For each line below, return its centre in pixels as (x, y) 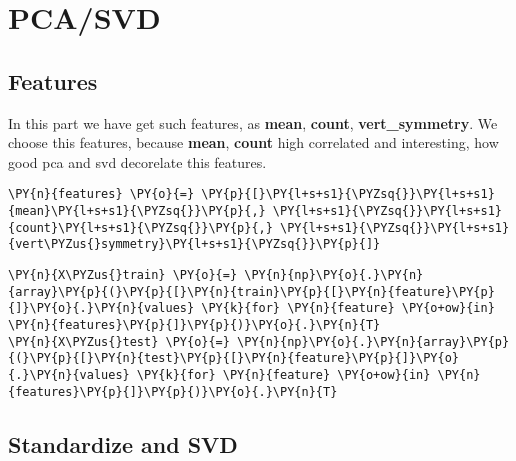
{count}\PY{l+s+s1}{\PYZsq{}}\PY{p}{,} (140, 227)
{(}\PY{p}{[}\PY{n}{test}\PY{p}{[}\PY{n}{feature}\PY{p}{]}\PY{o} (234, 358)
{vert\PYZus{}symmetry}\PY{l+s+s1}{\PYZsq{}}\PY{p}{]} (194, 244)
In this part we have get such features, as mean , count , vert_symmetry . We (253, 122)
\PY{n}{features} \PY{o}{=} (101, 194)
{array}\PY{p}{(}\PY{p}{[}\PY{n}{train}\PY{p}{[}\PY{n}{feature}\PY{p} (251, 291)
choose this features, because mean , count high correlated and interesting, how (253, 142)
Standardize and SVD (123, 443)
